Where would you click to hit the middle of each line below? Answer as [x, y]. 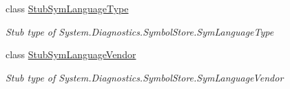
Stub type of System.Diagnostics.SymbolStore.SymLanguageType [140, 31]
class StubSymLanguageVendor [71, 54]
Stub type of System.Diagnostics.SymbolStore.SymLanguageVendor [145, 77]
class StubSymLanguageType [67, 8]
